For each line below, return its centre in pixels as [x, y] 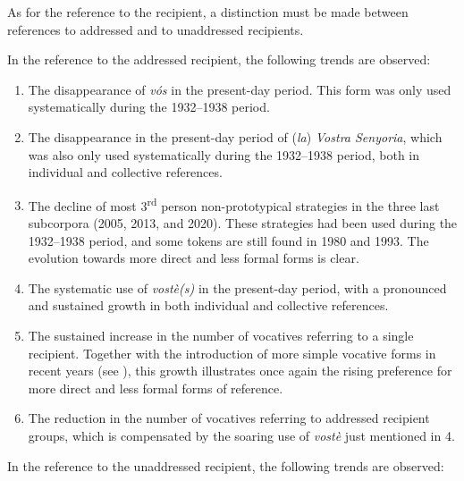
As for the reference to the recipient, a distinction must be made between [208, 12]
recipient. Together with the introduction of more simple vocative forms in [232, 353]
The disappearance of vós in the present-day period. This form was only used [240, 89]
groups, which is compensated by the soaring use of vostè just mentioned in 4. [241, 435]
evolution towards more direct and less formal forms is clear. [194, 258]
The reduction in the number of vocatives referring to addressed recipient [229, 418]
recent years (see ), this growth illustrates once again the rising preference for [240, 371]
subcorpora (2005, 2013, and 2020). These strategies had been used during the [243, 223]
